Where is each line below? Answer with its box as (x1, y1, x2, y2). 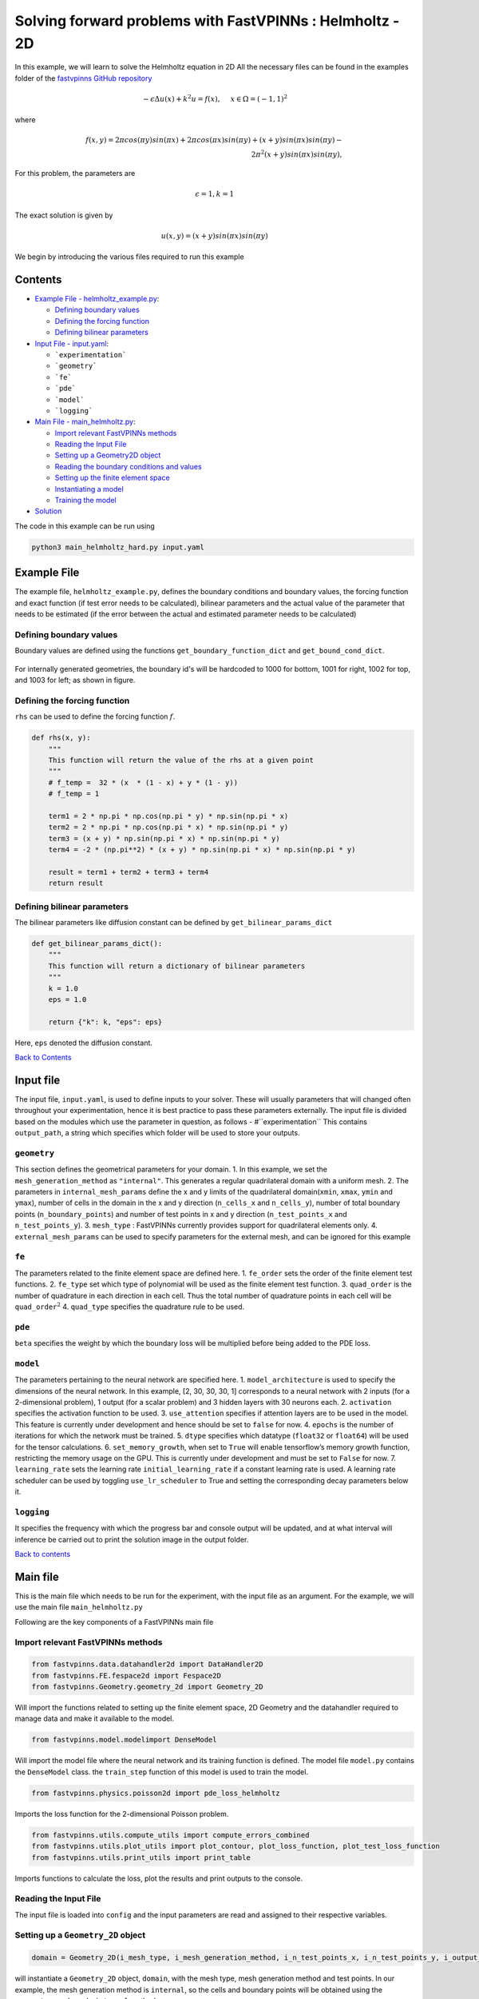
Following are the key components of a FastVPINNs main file (14, 1617, 214, 1626)
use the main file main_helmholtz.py (14, 1602, 143, 1612)
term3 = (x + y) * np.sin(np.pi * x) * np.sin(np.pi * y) (48, 834, 280, 843)
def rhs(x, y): (31, 733, 91, 743)
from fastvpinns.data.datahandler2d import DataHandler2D (31, 1660, 263, 1669)
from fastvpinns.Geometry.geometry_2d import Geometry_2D (31, 1682, 263, 1691)
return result (48, 879, 104, 888)
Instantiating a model (54, 484, 124, 493)
